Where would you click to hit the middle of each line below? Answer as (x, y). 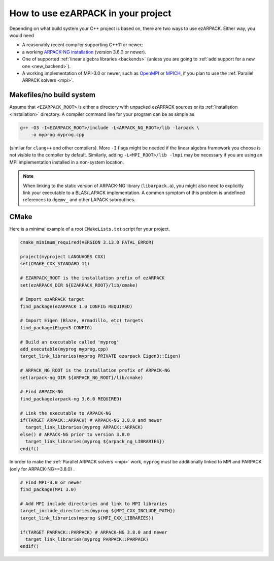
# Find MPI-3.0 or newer (51, 482)
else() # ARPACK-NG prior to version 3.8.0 (75, 434)
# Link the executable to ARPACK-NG (66, 413)
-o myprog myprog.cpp (58, 134)
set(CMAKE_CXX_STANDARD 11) (55, 264)
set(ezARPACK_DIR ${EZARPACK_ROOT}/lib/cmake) (79, 285)
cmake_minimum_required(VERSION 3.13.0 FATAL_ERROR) (87, 242)
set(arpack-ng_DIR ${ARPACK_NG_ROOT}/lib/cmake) (82, 378)
